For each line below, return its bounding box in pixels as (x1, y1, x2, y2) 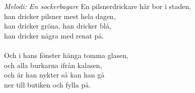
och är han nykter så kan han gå (4, 69, 105, 80)
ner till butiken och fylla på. (4, 79, 91, 89)
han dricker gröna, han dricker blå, (4, 20, 111, 31)
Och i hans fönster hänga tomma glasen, (4, 49, 128, 60)
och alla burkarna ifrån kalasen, (4, 59, 102, 70)
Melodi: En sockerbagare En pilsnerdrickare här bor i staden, (4, 1, 191, 11)
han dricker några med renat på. (4, 30, 104, 40)
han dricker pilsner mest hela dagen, (4, 10, 116, 21)
